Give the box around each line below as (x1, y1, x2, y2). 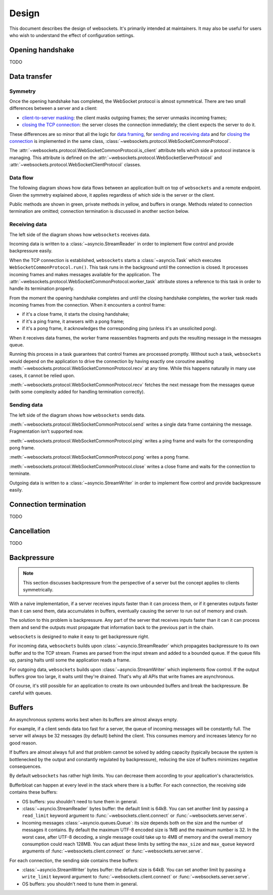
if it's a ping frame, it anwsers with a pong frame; (22, 318, 125, 324)
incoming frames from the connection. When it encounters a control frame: (9, 302, 166, 308)
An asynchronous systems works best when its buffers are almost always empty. (9, 716, 178, 722)
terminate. (9, 470, 31, 476)
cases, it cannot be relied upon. (9, 372, 75, 379)
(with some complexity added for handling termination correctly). (9, 389, 145, 395)
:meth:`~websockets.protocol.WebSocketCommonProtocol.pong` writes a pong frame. (9, 454, 190, 460)
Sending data (9, 401, 43, 408)
